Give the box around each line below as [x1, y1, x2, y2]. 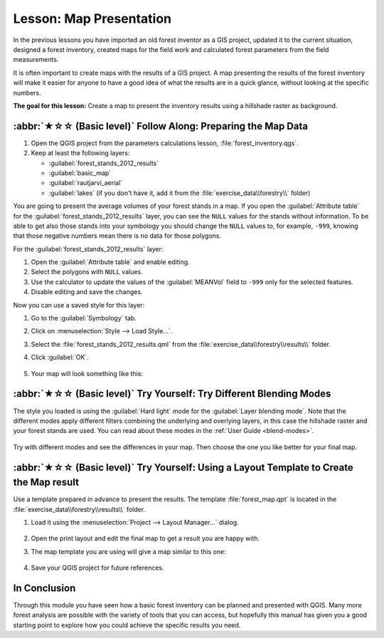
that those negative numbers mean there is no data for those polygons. [13, 231, 222, 240]
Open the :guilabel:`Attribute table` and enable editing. [31, 258, 190, 266]
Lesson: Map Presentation [13, 11, 172, 26]
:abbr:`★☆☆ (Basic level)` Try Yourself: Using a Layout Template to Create [13, 461, 353, 474]
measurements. [13, 56, 59, 64]
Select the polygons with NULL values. [31, 268, 143, 276]
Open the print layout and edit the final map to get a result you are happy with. [31, 534, 260, 543]
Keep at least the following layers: [31, 149, 130, 157]
